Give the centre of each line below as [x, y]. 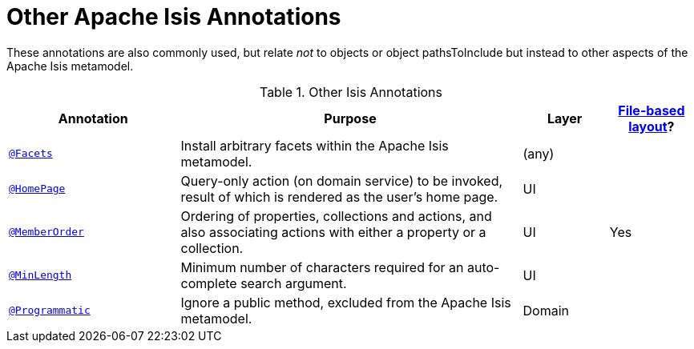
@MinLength [40, 275]
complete [209, 283]
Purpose [350, 118]
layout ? [652, 126]
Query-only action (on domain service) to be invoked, [342, 181]
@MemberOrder [46, 232]
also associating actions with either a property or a [333, 232]
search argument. [294, 283]
